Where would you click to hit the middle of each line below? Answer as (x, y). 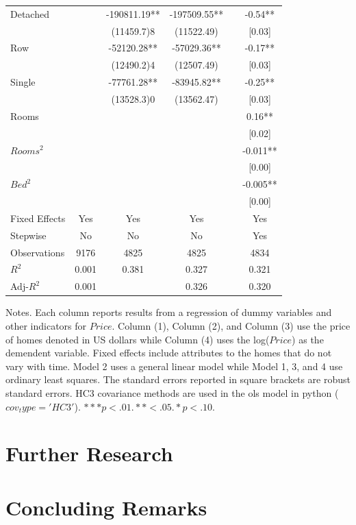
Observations (38, 252)
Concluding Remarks (106, 507)
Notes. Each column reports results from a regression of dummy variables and (169, 312)
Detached (30, 13)
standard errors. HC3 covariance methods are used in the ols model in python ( (172, 392)
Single (23, 82)
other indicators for (46, 325)
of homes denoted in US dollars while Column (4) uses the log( (138, 339)
